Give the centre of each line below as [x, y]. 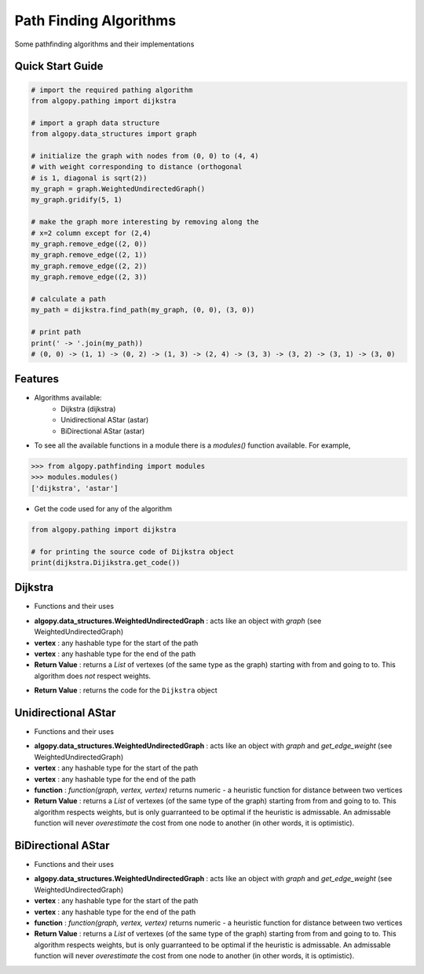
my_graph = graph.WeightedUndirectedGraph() [118, 189]
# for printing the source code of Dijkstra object [133, 552]
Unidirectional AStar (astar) [105, 420]
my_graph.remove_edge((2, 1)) [89, 255]
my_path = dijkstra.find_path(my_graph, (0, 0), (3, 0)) [143, 310]
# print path [56, 332]
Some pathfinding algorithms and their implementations [104, 44]
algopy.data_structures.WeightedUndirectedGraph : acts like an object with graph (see [178, 621]
